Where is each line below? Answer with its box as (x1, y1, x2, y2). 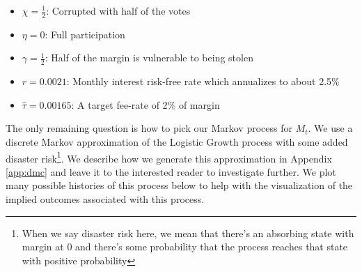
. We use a (308, 121, 353, 135)
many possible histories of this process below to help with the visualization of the (6, 178, 353, 192)
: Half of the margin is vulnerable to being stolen (45, 50, 253, 65)
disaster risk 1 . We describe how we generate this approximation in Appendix (6, 149, 332, 165)
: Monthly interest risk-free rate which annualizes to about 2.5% (66, 74, 340, 89)
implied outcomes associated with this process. (6, 192, 205, 206)
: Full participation (45, 27, 125, 41)
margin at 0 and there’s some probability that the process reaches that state (22, 239, 348, 254)
